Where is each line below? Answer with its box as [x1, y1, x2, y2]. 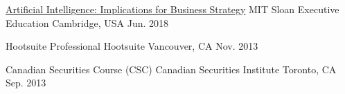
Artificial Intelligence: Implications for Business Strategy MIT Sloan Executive [6, 2, 339, 16]
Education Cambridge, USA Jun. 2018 [6, 15, 169, 30]
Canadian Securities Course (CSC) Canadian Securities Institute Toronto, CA [6, 62, 337, 76]
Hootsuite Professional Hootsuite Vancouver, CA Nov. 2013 [6, 39, 258, 53]
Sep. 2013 [6, 75, 46, 90]
